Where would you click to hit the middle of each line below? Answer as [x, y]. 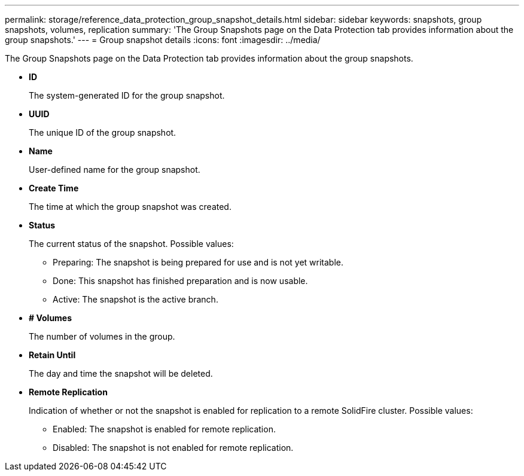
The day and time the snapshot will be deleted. [121, 373]
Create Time [54, 188]
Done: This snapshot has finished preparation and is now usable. [180, 281]
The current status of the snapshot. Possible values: [131, 244]
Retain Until [52, 355]
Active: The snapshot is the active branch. [135, 299]
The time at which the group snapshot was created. [130, 207]
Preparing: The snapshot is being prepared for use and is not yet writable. [198, 262]
